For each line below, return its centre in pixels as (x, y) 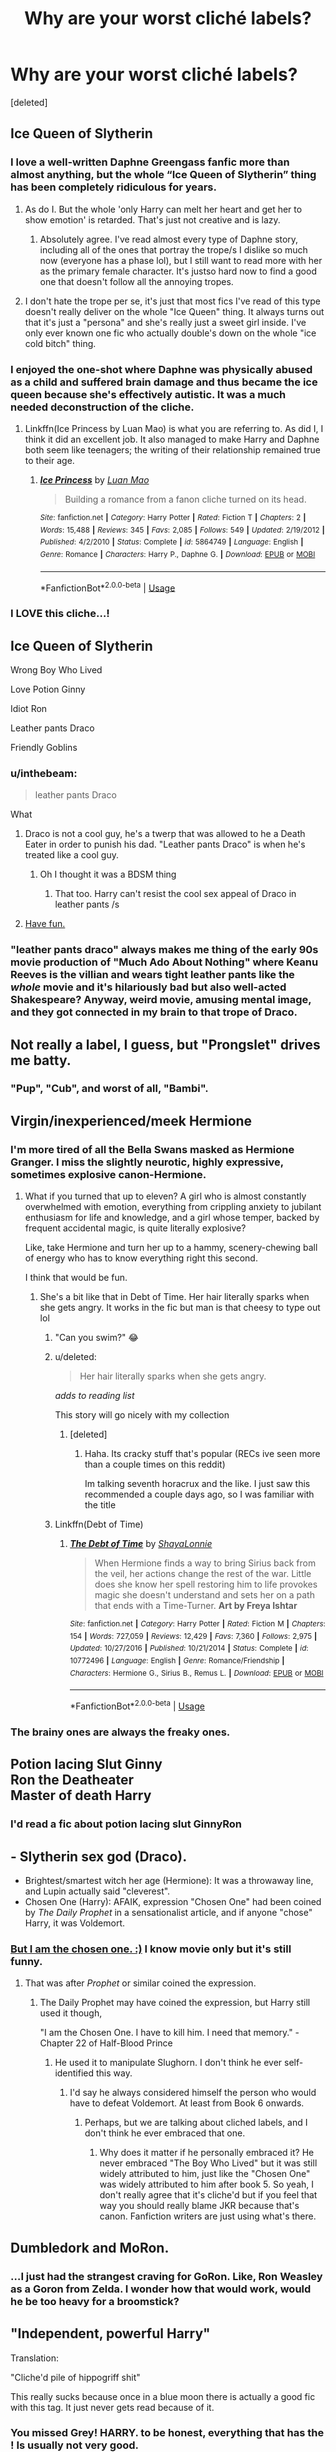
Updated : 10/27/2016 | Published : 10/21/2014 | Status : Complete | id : (189, 1648)
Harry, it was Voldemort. (75, 1923)
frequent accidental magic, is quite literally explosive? (135, 1228)
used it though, (71, 2013)
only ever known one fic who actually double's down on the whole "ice (170, 333)
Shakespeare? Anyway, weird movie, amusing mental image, (161, 1000)
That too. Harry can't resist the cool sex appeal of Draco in (175, 894)
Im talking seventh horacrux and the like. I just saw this (197, 1484)
